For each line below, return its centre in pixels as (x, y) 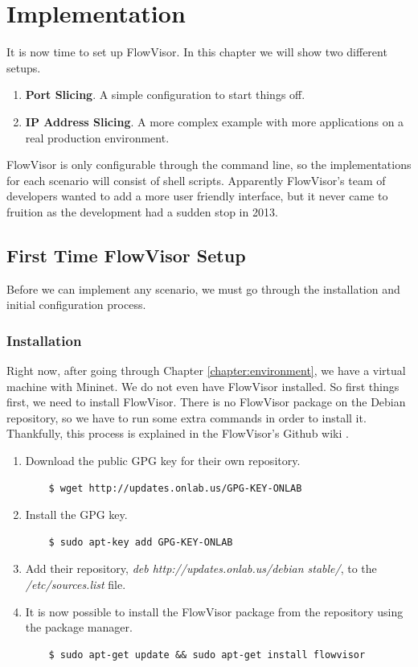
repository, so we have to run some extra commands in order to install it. (186, 417)
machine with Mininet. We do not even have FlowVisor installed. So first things (203, 386)
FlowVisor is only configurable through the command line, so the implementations (209, 165)
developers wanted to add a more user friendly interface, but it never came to (197, 196)
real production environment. (97, 137)
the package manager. (79, 627)
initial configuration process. (76, 305)
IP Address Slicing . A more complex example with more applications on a (215, 121)
